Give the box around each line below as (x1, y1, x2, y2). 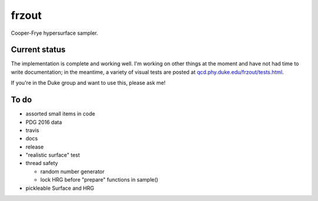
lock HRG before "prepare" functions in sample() (40, 176, 158, 183)
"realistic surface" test (25, 151, 80, 159)
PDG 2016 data (25, 118, 62, 126)
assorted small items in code (25, 110, 95, 117)
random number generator (40, 168, 105, 175)
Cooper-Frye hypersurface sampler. (11, 29, 98, 37)
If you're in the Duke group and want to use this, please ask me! (11, 80, 166, 87)
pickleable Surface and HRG (25, 184, 94, 192)
